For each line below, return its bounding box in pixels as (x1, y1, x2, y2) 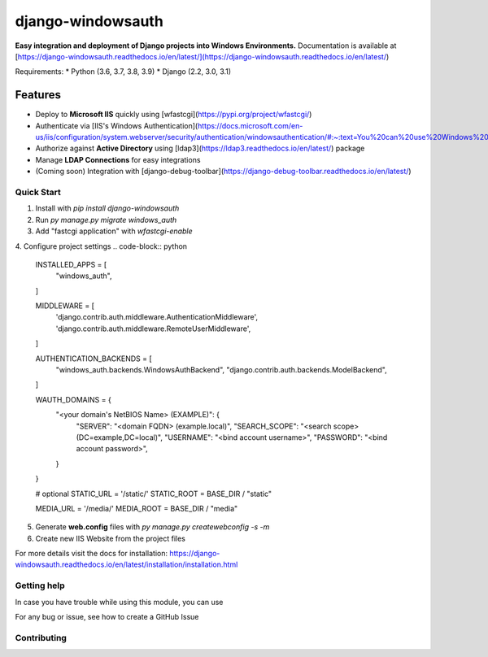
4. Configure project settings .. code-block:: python (15, 241, 187, 251)
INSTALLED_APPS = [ (35, 259, 107, 269)
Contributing (15, 632, 67, 643)
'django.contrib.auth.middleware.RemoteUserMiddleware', (55, 324, 251, 333)
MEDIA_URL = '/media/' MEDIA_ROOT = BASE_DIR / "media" (35, 503, 238, 513)
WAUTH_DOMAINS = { (35, 394, 111, 404)
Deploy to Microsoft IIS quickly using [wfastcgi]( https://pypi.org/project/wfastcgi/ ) (35, 110, 312, 120)
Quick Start (15, 186, 61, 198)
